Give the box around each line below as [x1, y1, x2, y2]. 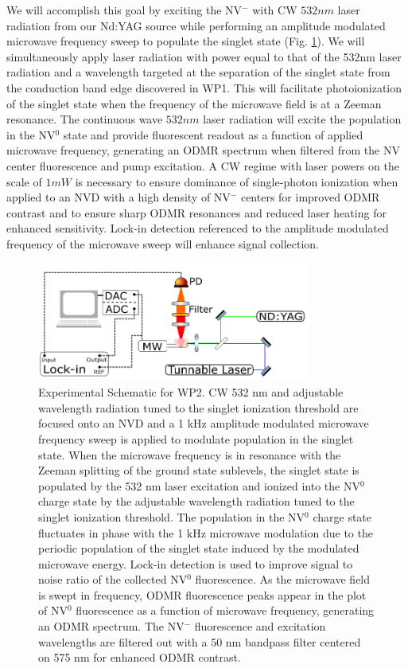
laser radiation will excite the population [203, 111, 402, 127]
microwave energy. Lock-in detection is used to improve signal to [38, 555, 353, 572]
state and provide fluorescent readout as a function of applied [63, 126, 363, 143]
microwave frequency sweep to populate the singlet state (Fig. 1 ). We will [6, 33, 365, 49]
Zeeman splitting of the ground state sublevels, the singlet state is [38, 462, 359, 479]
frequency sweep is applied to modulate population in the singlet [38, 430, 354, 447]
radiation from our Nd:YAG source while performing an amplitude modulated [6, 17, 386, 33]
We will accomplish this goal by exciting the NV [6, 2, 243, 18]
